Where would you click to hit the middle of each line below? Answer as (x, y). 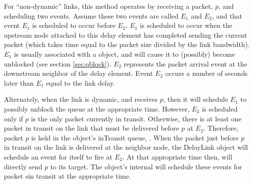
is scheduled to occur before (74, 25)
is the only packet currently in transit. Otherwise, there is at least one (136, 118)
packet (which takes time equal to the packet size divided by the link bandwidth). (127, 44)
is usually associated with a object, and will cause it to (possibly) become (125, 54)
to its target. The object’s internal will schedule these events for (146, 166)
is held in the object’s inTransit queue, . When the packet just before (135, 137)
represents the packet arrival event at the (186, 63)
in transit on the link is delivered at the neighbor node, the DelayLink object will (126, 147)
